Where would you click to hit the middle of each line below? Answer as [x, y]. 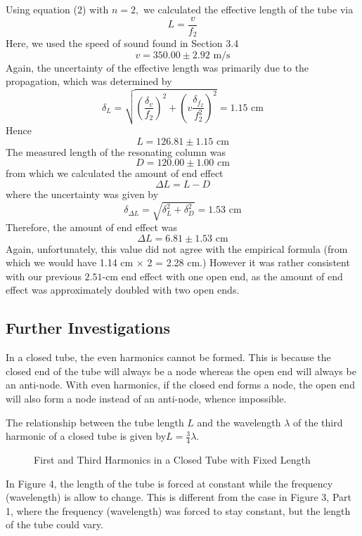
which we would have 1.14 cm [70, 262]
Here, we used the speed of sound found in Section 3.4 [122, 43]
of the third [318, 422]
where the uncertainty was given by [82, 194]
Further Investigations [88, 328]
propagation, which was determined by [89, 81]
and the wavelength [239, 422]
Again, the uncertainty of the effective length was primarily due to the [157, 67]
